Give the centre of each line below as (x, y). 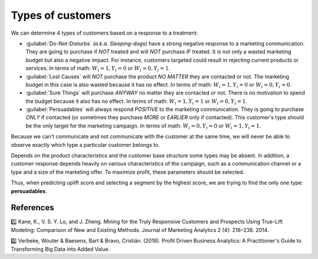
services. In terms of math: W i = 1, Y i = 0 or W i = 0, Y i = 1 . (98, 69)
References (32, 208)
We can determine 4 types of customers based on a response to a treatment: (105, 33)
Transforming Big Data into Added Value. (60, 249)
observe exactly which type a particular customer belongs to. (85, 144)
